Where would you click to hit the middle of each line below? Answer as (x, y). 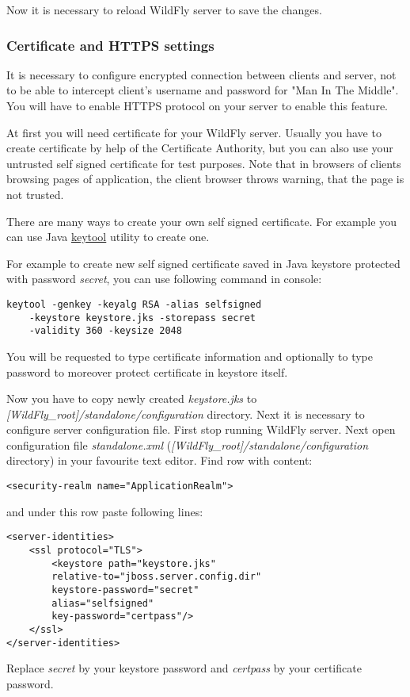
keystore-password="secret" (125, 590)
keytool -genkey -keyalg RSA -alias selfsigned (134, 304)
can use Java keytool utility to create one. (108, 237)
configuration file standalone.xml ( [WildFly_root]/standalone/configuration (188, 444)
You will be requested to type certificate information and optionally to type (190, 356)
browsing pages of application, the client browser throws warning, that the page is (205, 179)
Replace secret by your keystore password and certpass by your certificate (184, 668)
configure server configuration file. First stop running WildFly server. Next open (201, 429)
